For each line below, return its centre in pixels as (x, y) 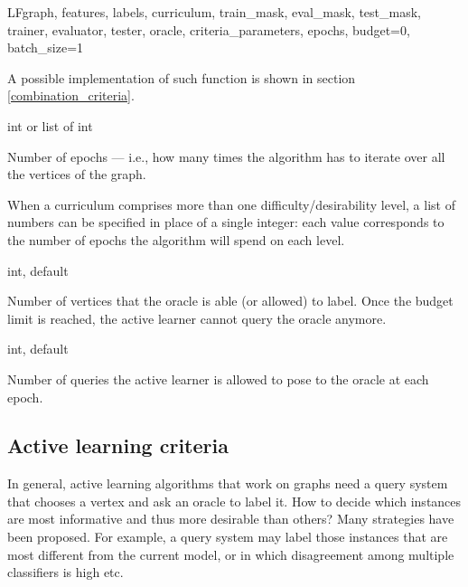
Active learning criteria (118, 445)
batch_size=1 (46, 47)
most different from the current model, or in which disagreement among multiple (231, 554)
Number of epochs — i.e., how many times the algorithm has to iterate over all (226, 156)
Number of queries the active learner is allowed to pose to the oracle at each (218, 379)
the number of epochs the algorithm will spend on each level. (176, 239)
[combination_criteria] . (71, 95)
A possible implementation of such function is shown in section (182, 77)
